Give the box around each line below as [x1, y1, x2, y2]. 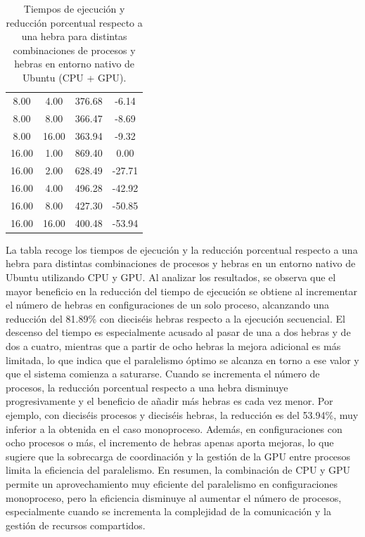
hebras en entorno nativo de [14, 56, 135, 71]
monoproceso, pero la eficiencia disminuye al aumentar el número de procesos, [6, 490, 342, 505]
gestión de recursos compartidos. [6, 517, 146, 532]
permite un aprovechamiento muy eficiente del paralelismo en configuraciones [6, 476, 338, 491]
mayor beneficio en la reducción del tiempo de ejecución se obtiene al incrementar [6, 283, 357, 298]
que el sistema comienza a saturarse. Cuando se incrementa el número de [6, 366, 320, 381]
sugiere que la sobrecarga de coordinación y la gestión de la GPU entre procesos [6, 448, 351, 463]
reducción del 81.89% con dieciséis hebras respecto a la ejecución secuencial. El [6, 311, 345, 325]
